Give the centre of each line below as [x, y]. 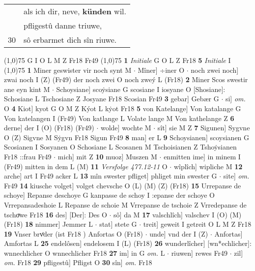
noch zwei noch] [215, 70]
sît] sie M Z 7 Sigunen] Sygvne [204, 128]
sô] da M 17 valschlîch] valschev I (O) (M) [178, 214]
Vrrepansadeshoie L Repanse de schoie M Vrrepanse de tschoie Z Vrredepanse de [125, 204]
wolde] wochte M [126, 128]
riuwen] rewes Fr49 [199, 253]
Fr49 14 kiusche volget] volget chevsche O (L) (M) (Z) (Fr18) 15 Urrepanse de [123, 185]
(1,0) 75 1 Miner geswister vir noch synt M [68, 70]
